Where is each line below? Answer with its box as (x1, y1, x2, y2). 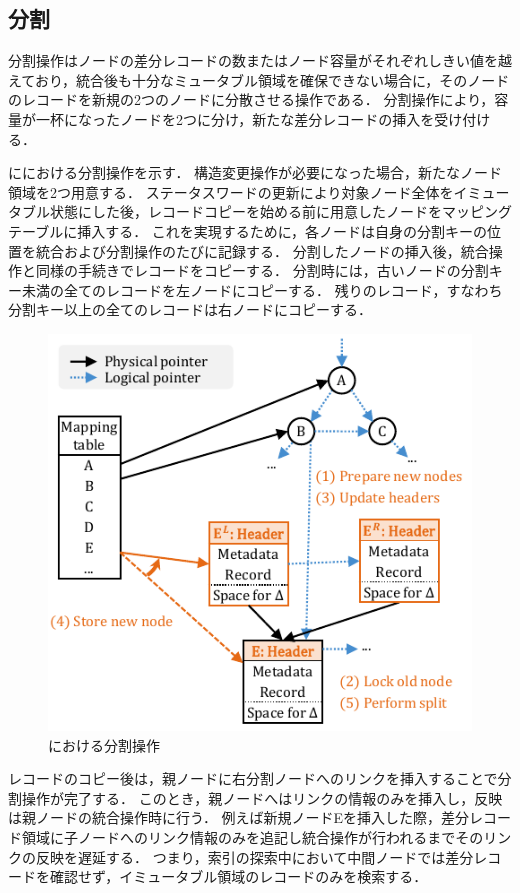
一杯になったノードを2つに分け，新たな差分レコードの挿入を (35, 108, 435, 129)
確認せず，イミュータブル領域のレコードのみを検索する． (49, 866, 428, 887)
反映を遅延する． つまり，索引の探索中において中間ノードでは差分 (35, 846, 474, 867)
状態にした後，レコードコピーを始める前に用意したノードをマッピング (49, 201, 512, 222)
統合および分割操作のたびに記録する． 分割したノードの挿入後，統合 (35, 240, 489, 261)
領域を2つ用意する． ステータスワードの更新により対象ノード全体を (8, 181, 454, 202)
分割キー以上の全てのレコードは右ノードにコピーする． (8, 299, 372, 320)
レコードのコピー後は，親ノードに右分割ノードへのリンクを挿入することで (8, 768, 498, 789)
